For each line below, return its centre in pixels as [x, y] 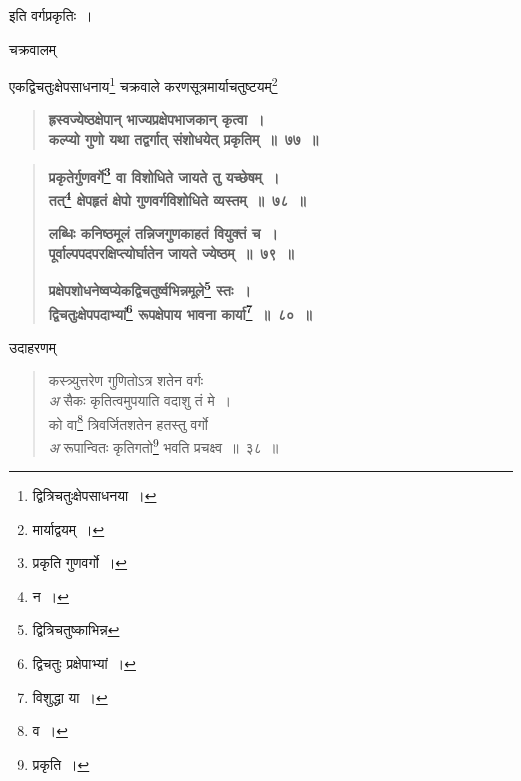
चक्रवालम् [33, 48]
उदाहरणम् [32, 346]
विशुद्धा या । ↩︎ [70, 696]
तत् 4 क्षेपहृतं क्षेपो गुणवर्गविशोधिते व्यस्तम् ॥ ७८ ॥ [177, 198]
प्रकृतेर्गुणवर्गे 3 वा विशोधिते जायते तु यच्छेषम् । [164, 175]
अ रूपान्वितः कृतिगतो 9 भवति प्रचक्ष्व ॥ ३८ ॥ [163, 445]
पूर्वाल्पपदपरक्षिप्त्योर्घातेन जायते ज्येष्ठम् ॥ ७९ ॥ [171, 252]
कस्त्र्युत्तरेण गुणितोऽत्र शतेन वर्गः [126, 380]
